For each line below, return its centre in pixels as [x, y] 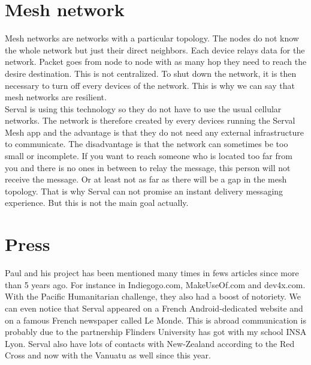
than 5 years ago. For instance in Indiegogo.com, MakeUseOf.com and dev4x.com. [155, 284]
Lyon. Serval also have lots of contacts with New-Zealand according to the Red [150, 343]
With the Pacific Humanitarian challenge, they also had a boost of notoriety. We [153, 296]
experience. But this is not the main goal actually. [97, 203]
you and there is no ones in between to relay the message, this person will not [148, 167]
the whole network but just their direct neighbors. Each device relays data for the [155, 50]
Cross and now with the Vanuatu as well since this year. [108, 355]
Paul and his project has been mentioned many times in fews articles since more [152, 273]
